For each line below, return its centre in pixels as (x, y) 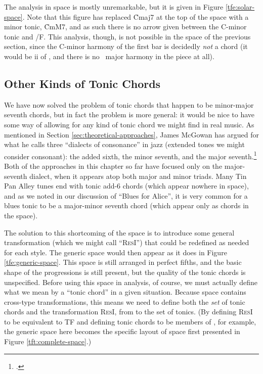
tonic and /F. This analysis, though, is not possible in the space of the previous (127, 36)
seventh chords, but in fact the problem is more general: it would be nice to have (129, 114)
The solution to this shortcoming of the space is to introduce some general (119, 232)
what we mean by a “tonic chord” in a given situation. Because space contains (125, 292)
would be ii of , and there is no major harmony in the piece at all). (109, 56)
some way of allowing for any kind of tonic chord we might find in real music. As (129, 124)
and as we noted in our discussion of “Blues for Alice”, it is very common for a (126, 195)
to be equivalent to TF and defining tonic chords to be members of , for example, (130, 321)
